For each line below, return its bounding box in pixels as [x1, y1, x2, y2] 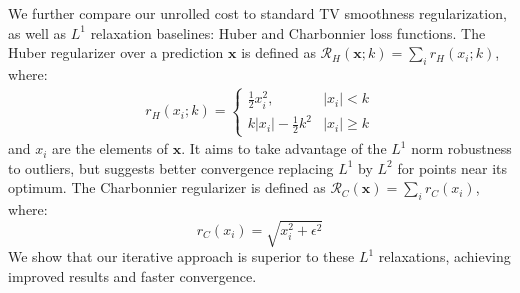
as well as [8, 22, 67, 43]
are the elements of [52, 138, 169, 159]
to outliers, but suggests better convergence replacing [8, 157, 334, 178]
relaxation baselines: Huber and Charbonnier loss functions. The [90, 22, 486, 43]
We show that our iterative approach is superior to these [8, 246, 355, 267]
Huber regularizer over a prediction [8, 42, 224, 63]
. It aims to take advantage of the [181, 138, 387, 159]
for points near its [397, 157, 507, 178]
